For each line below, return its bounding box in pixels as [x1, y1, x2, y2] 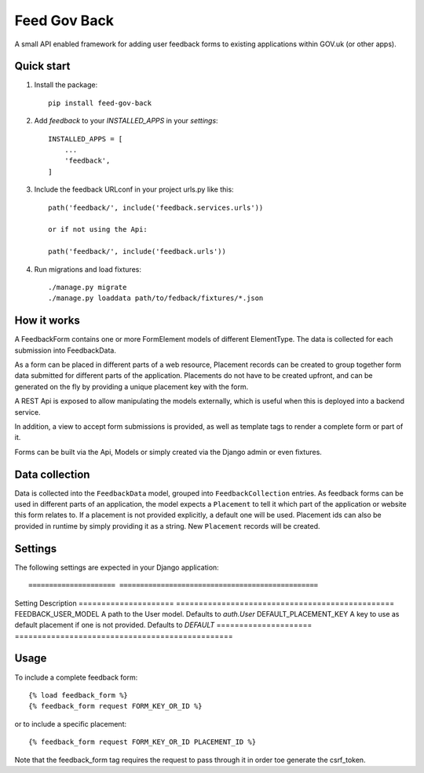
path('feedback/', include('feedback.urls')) [48, 247, 227, 256]
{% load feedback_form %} [28, 691, 129, 699]
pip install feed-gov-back [48, 98, 152, 108]
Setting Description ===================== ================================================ [14, 598, 395, 608]
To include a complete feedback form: [14, 672, 138, 682]
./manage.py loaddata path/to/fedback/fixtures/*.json [48, 294, 264, 302]
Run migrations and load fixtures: [34, 264, 141, 274]
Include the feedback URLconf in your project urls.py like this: [34, 185, 235, 194]
